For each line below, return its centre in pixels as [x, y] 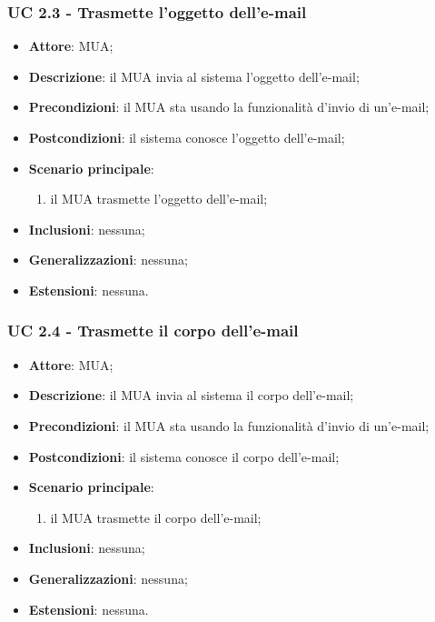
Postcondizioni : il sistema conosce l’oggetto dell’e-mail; [187, 137]
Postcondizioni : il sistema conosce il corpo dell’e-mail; [184, 456]
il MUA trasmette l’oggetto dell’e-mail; [159, 199]
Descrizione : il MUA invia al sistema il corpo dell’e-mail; [191, 395]
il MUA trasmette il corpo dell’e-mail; [156, 517]
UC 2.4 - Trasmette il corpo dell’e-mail [153, 331]
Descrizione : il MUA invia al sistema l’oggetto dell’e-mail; [194, 76]
